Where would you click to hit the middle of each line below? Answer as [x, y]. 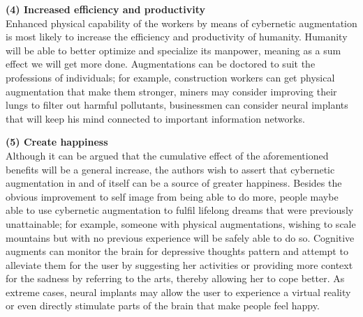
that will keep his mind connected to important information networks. [155, 118]
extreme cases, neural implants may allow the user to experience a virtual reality [178, 292]
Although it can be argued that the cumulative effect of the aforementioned [167, 155]
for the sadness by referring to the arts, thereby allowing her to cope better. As [175, 278]
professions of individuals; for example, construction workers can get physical [170, 77]
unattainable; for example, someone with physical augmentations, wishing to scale [181, 223]
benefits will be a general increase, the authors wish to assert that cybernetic [170, 169]
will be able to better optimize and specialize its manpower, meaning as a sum [173, 50]
